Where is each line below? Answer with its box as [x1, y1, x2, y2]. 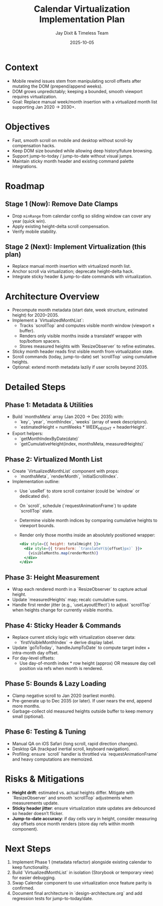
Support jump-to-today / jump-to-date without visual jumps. [12, 153, 133, 159]
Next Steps [5, 843, 51, 854]
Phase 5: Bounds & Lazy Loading [5, 679, 106, 688]
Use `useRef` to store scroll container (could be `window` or [19, 488, 140, 494]
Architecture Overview [5, 291, 100, 302]
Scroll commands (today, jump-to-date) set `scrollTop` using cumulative [12, 354, 157, 360]
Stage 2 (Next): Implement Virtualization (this [5, 243, 146, 251]
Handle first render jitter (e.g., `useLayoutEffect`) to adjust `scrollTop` [12, 602, 151, 608]
